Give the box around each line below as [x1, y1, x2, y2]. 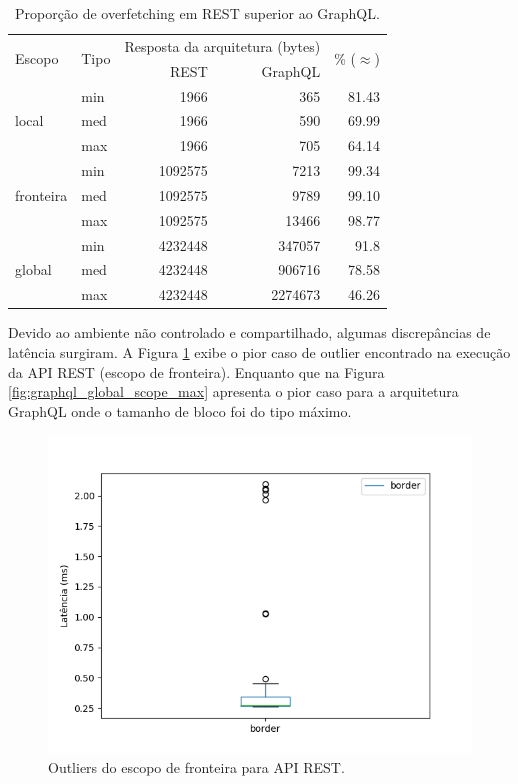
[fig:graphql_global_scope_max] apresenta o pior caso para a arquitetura [8, 381, 459, 402]
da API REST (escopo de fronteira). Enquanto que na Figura [8, 361, 385, 382]
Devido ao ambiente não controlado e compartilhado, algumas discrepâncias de [8, 322, 491, 343]
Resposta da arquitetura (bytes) [124, 35, 321, 56]
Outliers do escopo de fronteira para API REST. [48, 756, 345, 777]
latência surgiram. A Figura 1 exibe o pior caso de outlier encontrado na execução [8, 341, 511, 362]
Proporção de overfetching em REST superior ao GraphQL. [15, 3, 380, 23]
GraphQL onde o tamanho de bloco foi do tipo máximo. [8, 400, 352, 421]
